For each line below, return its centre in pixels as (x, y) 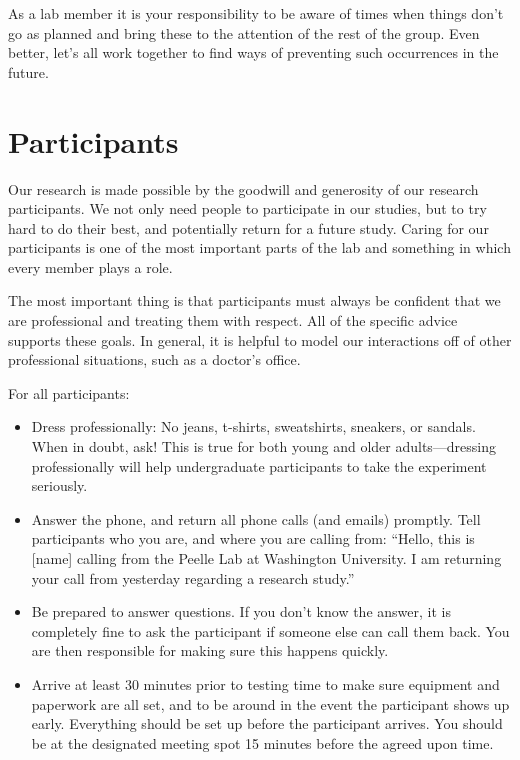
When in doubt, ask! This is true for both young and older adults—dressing (264, 446)
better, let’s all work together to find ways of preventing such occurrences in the (253, 52)
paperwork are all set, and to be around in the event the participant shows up (270, 703)
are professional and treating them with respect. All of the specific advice (233, 320)
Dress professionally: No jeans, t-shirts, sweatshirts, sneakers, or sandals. (253, 426)
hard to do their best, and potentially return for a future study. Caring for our (248, 227)
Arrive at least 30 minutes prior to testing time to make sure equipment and (265, 683)
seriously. (59, 485)
